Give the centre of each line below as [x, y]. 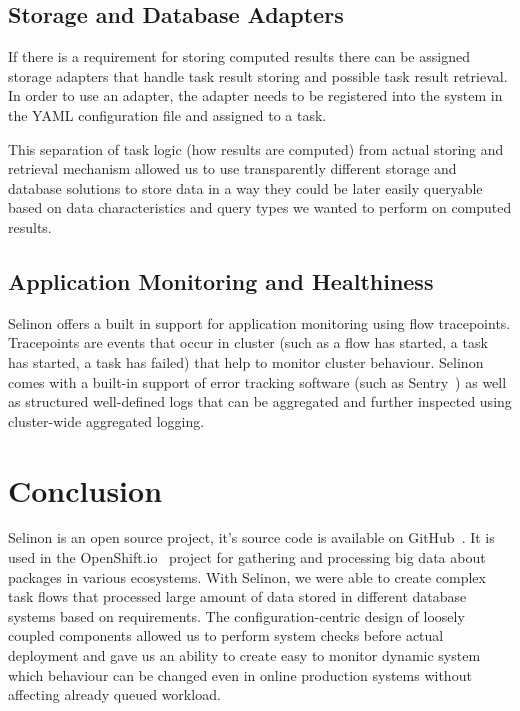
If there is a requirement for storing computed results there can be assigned [239, 56]
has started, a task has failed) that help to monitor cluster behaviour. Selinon [246, 361]
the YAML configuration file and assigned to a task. [167, 114]
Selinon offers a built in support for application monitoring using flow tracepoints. [259, 322]
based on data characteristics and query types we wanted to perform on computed [260, 207]
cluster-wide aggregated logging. [106, 420]
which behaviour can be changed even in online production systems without [240, 674]
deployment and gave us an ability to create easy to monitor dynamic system [244, 655]
